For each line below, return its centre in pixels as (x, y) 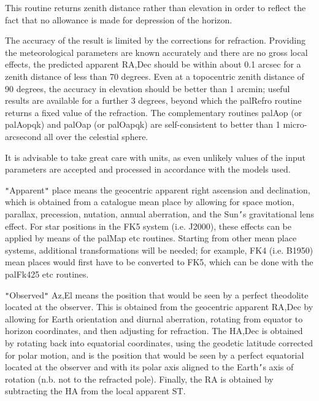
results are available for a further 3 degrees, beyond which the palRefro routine (153, 100)
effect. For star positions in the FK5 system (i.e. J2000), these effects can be (148, 226)
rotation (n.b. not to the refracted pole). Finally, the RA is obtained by (139, 379)
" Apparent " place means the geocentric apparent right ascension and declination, (158, 189)
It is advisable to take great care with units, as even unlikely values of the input (156, 157)
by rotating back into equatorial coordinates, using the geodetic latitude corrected (159, 343)
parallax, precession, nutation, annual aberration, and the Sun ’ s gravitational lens (159, 213)
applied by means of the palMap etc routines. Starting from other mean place (151, 238)
